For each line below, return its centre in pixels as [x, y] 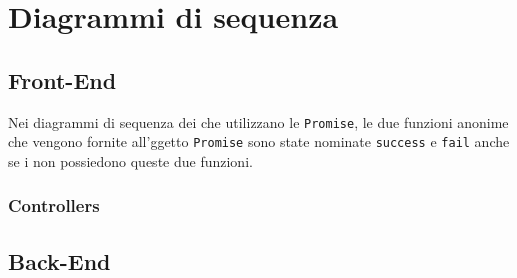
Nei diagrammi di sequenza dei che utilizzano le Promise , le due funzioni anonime [258, 121]
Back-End [59, 260]
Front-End [62, 79]
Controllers [54, 205]
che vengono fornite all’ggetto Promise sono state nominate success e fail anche [259, 141]
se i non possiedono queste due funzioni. [130, 160]
